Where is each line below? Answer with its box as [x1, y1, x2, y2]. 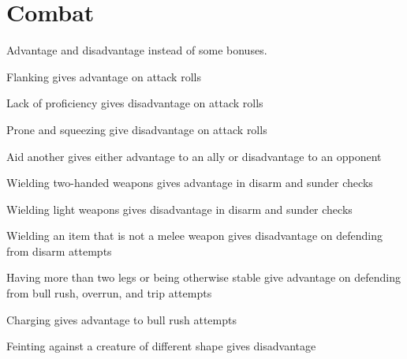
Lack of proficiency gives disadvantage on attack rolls [6, 95, 263, 111]
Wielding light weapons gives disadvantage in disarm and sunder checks [6, 200, 353, 217]
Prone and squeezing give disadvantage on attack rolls [6, 121, 267, 137]
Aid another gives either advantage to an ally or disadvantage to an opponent [6, 148, 382, 164]
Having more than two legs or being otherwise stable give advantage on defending [6, 269, 401, 286]
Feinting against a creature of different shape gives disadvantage [6, 338, 316, 354]
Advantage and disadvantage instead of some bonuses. [6, 42, 267, 58]
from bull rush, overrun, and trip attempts [6, 285, 212, 301]
